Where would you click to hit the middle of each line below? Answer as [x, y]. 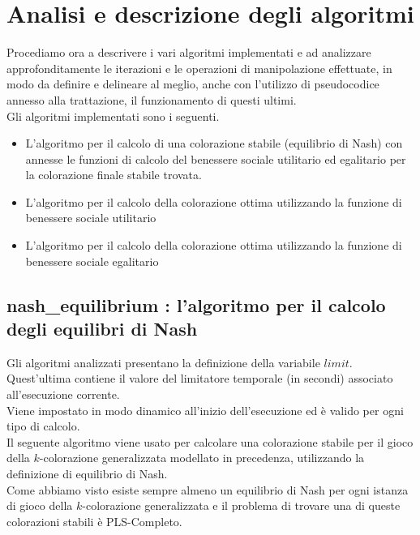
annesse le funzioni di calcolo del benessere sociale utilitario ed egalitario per [216, 158]
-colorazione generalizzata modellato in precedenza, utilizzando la [202, 458]
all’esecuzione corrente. [63, 394]
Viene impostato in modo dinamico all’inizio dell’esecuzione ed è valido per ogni [205, 410]
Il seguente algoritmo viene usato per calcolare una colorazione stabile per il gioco [210, 441]
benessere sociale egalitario [92, 261]
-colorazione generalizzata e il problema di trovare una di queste [241, 505]
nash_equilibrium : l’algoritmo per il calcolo [196, 304]
